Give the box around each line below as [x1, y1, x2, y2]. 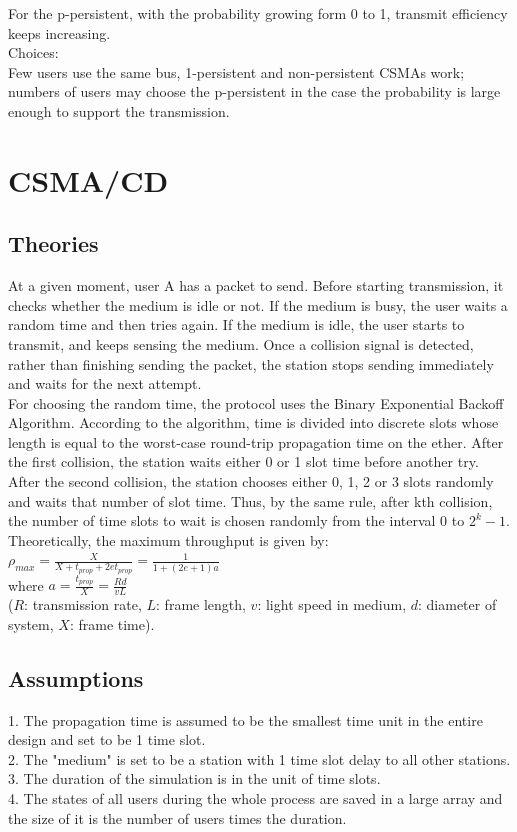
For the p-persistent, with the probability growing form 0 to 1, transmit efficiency [8, 3, 508, 23]
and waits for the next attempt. [8, 373, 202, 394]
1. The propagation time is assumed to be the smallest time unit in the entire [8, 709, 483, 730]
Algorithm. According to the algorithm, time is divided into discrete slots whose [8, 412, 499, 433]
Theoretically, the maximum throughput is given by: [8, 529, 329, 550]
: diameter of [418, 594, 497, 615]
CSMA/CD [8, 159, 169, 200]
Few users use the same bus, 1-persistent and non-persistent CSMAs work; [8, 61, 465, 82]
